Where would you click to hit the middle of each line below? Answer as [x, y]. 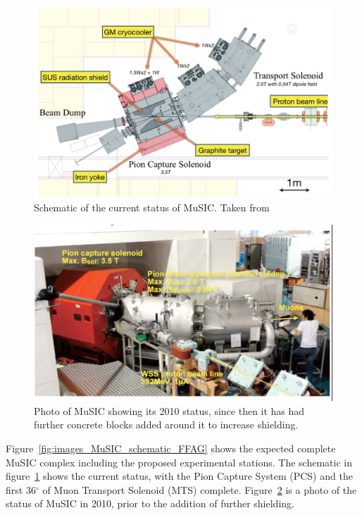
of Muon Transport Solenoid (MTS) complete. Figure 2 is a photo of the [200, 489]
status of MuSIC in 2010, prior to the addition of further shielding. [150, 503]
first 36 [21, 489]
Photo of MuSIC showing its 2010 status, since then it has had [169, 410]
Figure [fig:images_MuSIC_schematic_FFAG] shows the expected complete [171, 448]
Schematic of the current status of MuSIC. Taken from [152, 207]
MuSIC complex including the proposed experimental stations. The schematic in [179, 462]
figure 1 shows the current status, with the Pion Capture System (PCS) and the [179, 476]
